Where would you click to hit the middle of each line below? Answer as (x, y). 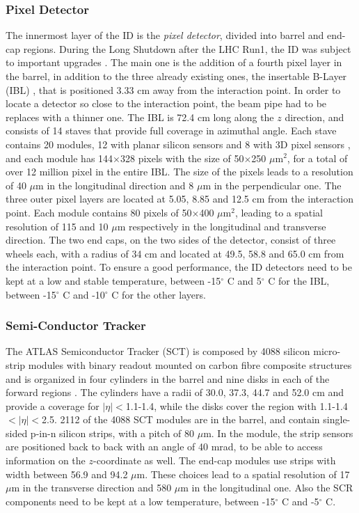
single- (337, 419)
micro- (327, 351)
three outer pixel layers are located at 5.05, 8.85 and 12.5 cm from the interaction (180, 199)
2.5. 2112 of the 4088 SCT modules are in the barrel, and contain (181, 419)
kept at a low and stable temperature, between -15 (113, 280)
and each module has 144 (59, 158)
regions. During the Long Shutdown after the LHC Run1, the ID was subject (187, 48)
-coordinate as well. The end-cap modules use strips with (214, 460)
